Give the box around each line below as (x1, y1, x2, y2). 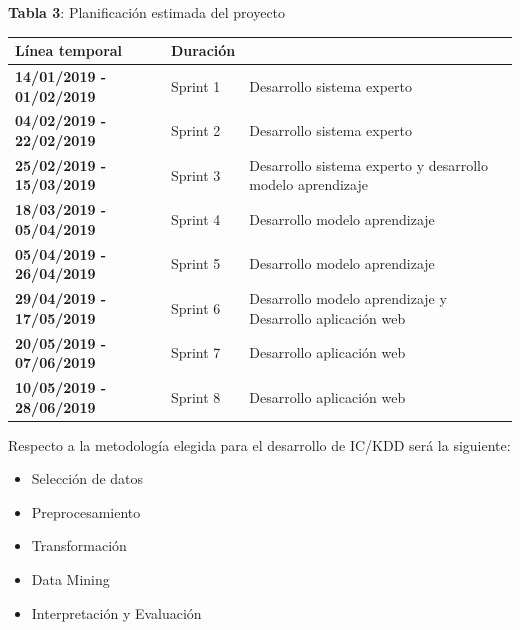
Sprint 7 (170, 342, 221, 363)
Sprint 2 (170, 120, 221, 141)
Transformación (31, 535, 127, 556)
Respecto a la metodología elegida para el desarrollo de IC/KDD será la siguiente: (8, 434, 511, 455)
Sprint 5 (170, 253, 221, 274)
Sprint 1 (170, 75, 221, 96)
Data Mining (31, 569, 110, 590)
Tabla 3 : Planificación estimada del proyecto (8, 2, 286, 22)
